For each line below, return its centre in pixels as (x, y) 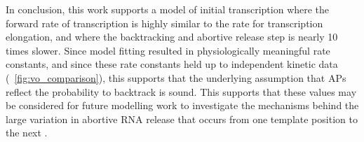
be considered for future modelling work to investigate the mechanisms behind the (182, 105)
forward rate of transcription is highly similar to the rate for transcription (164, 23)
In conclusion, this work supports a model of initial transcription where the (168, 9)
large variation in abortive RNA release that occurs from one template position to (182, 119)
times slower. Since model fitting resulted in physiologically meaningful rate (168, 50)
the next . (27, 133)
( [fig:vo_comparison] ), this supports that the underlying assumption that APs (176, 77)
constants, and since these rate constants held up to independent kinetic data (172, 64)
